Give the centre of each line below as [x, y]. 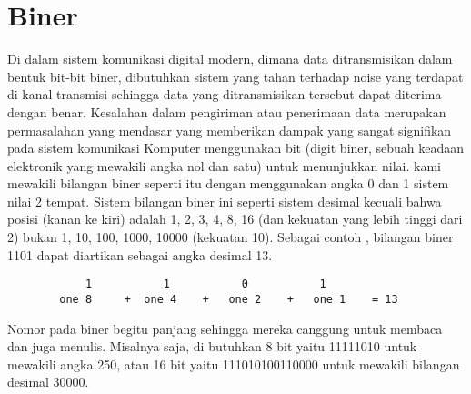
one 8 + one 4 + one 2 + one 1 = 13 [229, 299]
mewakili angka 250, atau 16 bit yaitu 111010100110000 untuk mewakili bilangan [234, 364]
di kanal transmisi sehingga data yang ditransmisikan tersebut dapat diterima [225, 94]
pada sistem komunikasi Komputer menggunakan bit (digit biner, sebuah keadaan [236, 148]
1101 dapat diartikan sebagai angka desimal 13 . [140, 254]
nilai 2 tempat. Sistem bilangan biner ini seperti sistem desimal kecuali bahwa [225, 201]
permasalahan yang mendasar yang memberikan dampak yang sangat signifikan [230, 130]
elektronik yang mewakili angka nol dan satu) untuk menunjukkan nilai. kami [224, 165]
